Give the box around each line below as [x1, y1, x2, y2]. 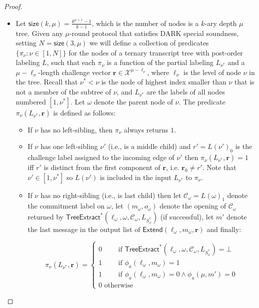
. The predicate [179, 96, 226, 106]
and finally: [207, 224, 242, 234]
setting [15, 37, 37, 48]
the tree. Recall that [15, 76, 78, 87]
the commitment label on [27, 200, 105, 211]
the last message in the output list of [27, 224, 141, 234]
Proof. [4, 1, 22, 11]
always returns [124, 124, 169, 134]
